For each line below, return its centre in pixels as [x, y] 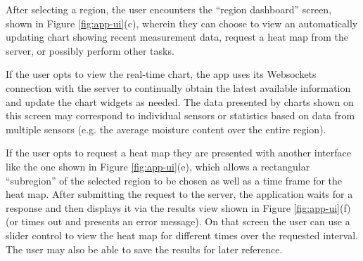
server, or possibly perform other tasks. [90, 50]
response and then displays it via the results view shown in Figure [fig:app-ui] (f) [178, 207]
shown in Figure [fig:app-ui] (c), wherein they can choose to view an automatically [182, 23]
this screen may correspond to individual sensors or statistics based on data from [180, 115]
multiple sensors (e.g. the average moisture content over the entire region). [166, 129]
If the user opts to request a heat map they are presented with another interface [178, 153]
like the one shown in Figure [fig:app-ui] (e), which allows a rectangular [158, 166]
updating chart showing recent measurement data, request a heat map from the [177, 37]
